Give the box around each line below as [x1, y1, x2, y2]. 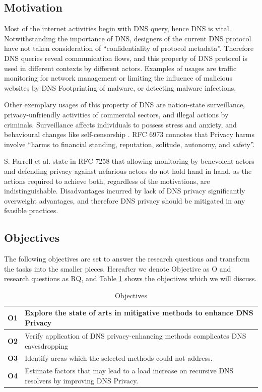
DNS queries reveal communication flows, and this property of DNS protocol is [4, 52, 248, 63]
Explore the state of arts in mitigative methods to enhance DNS [25, 307, 253, 318]
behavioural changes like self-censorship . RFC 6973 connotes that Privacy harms [4, 129, 255, 140]
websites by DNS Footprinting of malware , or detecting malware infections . [4, 82, 236, 93]
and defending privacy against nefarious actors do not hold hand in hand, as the [4, 165, 252, 176]
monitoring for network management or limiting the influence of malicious [4, 73, 232, 83]
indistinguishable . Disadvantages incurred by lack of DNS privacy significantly [4, 185, 245, 196]
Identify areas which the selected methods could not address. [25, 353, 213, 363]
